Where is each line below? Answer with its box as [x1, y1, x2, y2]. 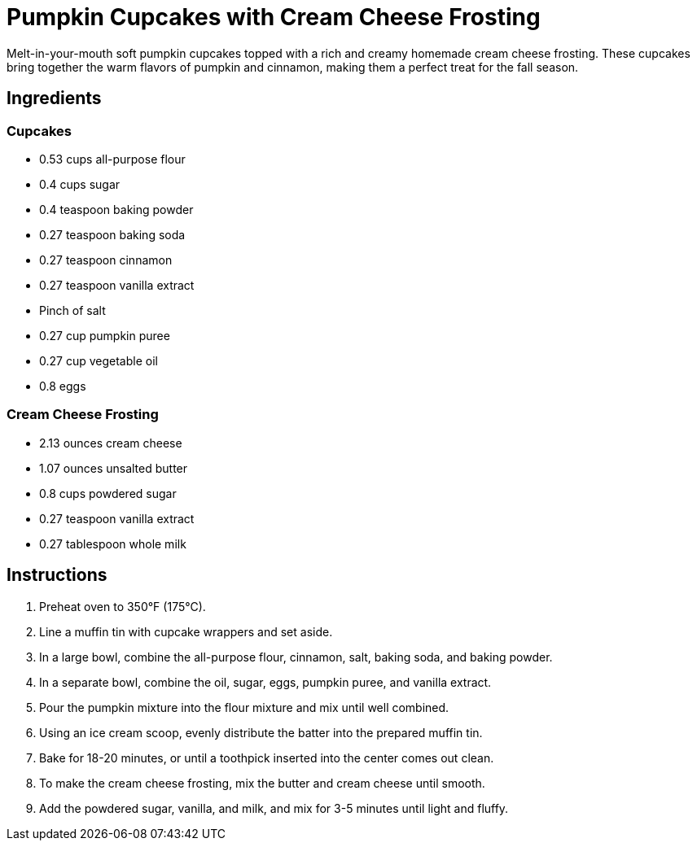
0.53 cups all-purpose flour [39, 151, 186, 166]
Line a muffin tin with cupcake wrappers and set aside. [39, 624, 333, 639]
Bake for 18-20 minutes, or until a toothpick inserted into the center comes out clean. [39, 750, 494, 765]
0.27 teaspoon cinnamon [39, 252, 173, 267]
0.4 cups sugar [39, 177, 121, 191]
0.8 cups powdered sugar [39, 486, 177, 500]
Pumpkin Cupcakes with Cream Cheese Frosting [7, 3, 541, 31]
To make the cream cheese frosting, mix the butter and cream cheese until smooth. [39, 775, 485, 790]
